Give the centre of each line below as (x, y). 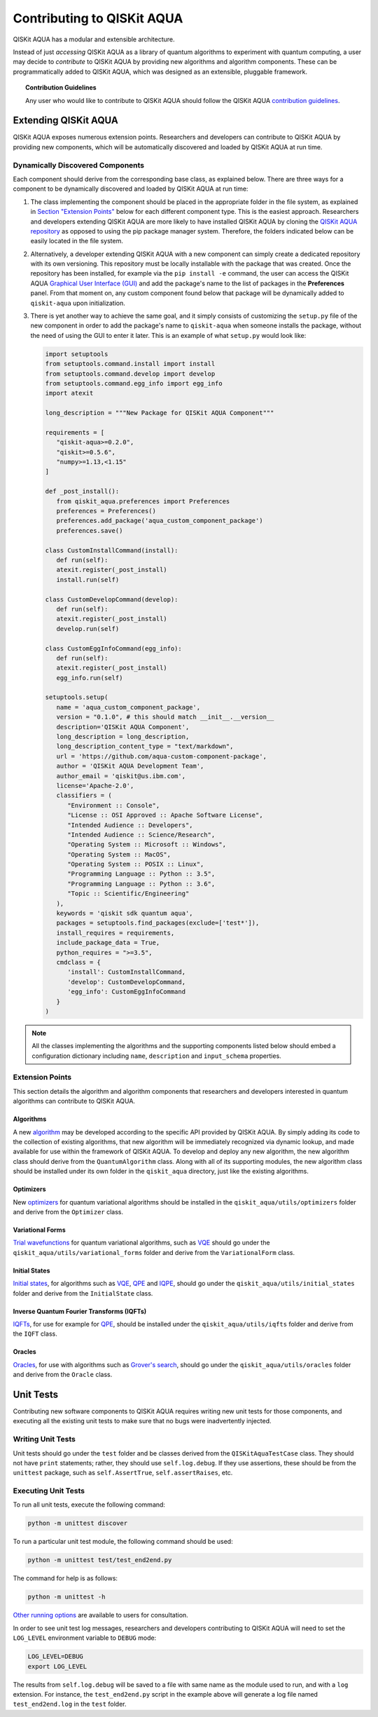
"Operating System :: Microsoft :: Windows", (147, 844)
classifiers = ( (84, 795)
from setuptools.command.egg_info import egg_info (134, 383)
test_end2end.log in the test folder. (70, 1704)
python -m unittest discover (78, 1523)
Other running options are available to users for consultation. (100, 1615)
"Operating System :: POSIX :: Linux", (136, 864)
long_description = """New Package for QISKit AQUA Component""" (160, 413)
